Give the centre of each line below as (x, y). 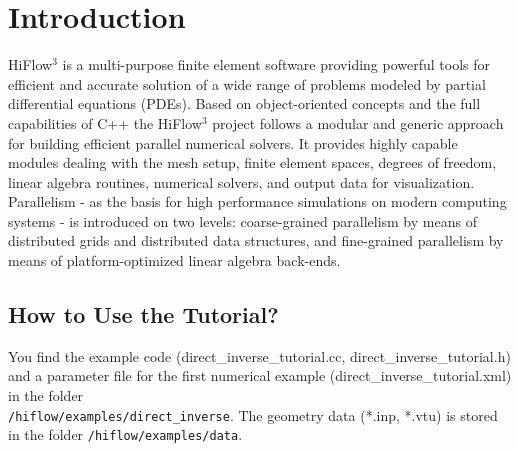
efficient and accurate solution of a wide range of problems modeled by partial (247, 83)
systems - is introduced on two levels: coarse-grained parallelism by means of (242, 220)
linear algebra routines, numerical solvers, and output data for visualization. (241, 181)
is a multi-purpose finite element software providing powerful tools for (276, 64)
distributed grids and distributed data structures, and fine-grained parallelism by (256, 240)
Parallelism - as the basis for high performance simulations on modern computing (257, 201)
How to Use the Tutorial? (143, 314)
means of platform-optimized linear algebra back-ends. (174, 260)
